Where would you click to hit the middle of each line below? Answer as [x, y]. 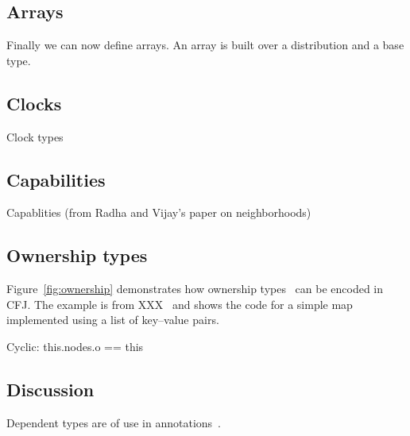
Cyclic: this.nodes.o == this [75, 346]
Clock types [35, 136]
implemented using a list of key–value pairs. [113, 320]
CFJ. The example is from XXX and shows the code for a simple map [180, 304]
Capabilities [56, 179]
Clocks [34, 103]
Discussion [50, 389]
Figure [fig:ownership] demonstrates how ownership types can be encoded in [195, 289]
